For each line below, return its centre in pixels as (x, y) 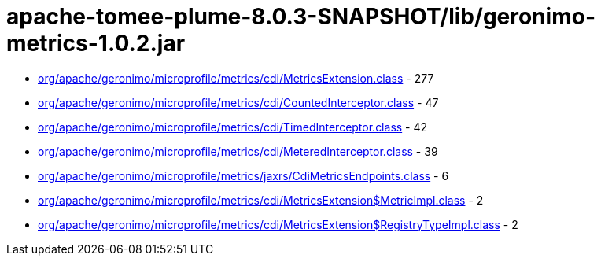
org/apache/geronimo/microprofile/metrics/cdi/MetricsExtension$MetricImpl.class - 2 (261, 200)
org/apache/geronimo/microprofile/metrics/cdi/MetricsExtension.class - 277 (236, 78)
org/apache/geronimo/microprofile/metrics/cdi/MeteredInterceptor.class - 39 (238, 151)
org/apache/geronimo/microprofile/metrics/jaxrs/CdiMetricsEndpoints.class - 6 (243, 175)
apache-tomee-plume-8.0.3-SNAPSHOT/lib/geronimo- (301, 17)
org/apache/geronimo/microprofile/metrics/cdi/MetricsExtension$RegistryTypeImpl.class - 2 (278, 224)
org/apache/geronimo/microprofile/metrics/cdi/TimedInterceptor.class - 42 (233, 127)
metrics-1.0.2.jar (96, 43)
